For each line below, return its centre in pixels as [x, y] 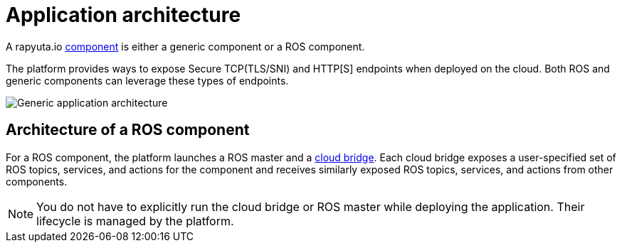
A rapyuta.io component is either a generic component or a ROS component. [185, 46]
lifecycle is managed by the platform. [135, 221]
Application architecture [123, 15]
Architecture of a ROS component [128, 130]
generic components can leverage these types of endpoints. [147, 80]
